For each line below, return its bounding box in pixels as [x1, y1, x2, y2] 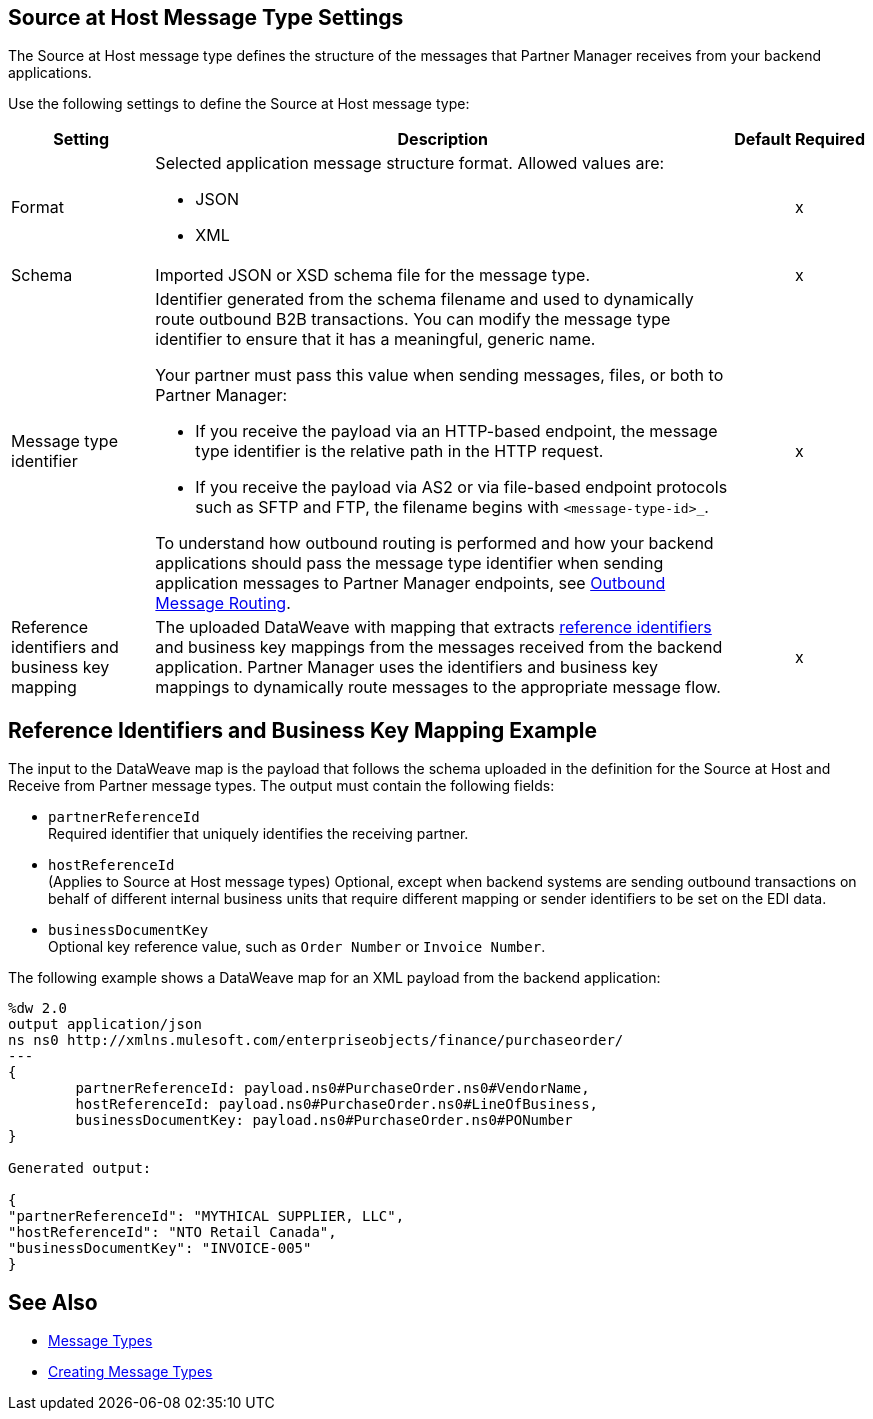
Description [397, 129, 488, 150]
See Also [8, 1289, 98, 1315]
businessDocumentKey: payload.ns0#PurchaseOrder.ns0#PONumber [75, 1112, 573, 1129]
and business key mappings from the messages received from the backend [155, 637, 723, 658]
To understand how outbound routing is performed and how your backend [155, 533, 714, 554]
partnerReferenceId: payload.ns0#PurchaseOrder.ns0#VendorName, [75, 1080, 590, 1097]
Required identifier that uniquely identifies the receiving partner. [48, 825, 469, 843]
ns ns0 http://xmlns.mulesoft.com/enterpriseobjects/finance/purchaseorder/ [8, 1032, 624, 1049]
